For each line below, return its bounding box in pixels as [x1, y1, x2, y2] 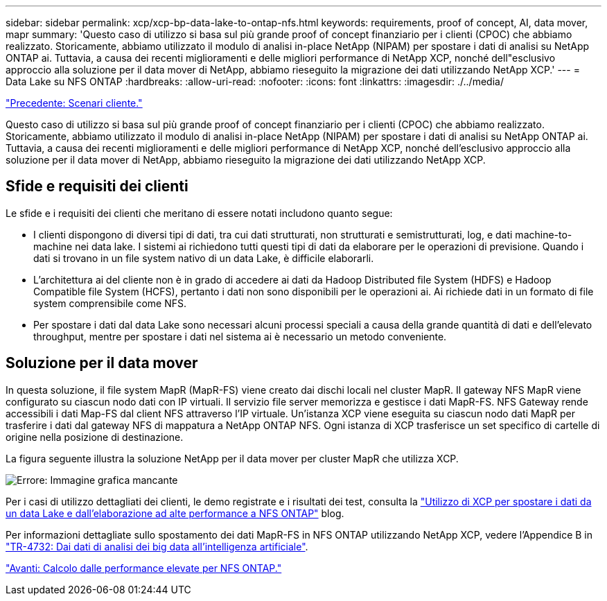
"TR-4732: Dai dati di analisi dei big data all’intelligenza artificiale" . [6, 540, 308, 552]
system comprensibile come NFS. [33, 297, 186, 309]
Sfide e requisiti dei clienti [6, 177, 188, 195]
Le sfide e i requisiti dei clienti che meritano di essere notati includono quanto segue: [6, 207, 393, 219]
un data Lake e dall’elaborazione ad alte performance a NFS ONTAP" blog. [6, 507, 344, 519]
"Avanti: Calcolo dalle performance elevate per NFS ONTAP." [6, 561, 282, 574]
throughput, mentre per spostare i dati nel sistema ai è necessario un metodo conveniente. [33, 330, 447, 342]
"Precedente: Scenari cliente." [6, 97, 143, 109]
